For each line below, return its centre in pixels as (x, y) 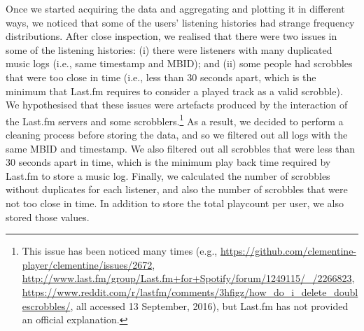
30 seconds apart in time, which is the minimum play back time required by (168, 162)
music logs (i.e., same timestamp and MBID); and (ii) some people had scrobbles (179, 63)
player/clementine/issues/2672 (87, 264)
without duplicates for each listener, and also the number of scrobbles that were (177, 189)
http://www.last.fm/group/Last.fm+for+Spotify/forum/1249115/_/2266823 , (188, 278)
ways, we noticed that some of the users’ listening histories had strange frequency (180, 22)
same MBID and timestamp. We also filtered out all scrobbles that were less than (181, 148)
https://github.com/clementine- (288, 251)
